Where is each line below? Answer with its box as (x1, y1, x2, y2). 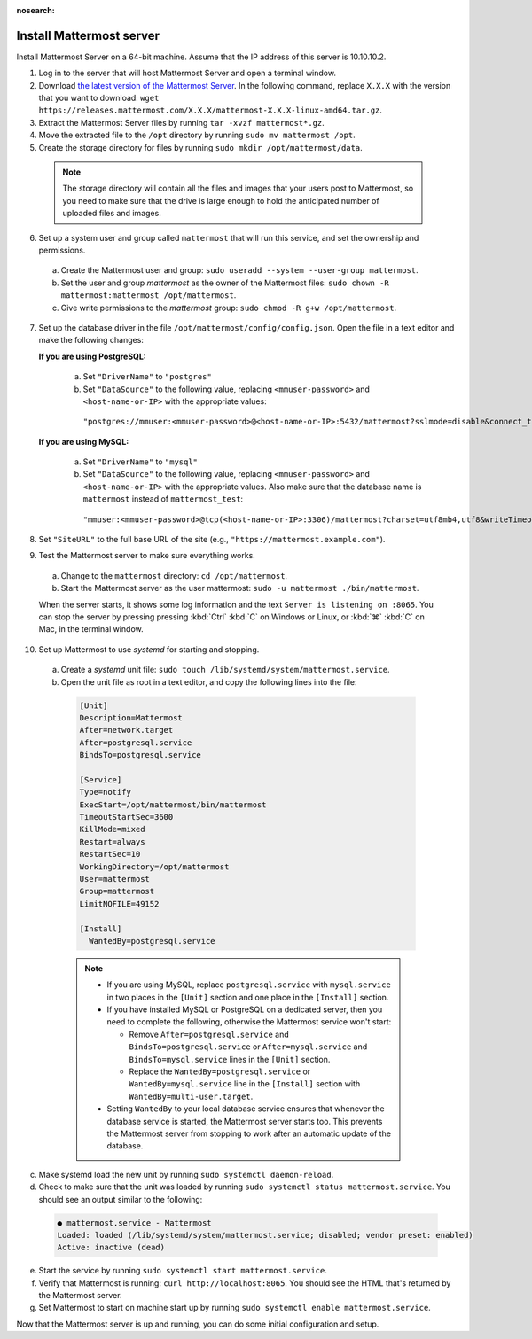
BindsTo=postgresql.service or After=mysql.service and (129, 1041, 368, 1052)
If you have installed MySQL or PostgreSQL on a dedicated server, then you (106, 1004, 383, 1015)
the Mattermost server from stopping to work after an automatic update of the (106, 1128, 392, 1139)
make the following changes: (38, 335, 144, 346)
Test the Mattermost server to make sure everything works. (38, 550, 256, 561)
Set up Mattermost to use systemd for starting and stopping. (38, 643, 260, 655)
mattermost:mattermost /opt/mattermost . (60, 290, 237, 300)
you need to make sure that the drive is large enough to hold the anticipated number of (62, 195, 380, 206)
